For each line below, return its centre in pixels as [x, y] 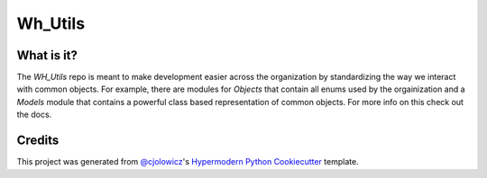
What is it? [47, 55]
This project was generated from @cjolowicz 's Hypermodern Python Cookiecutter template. [188, 162]
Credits [38, 141]
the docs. [34, 115]
